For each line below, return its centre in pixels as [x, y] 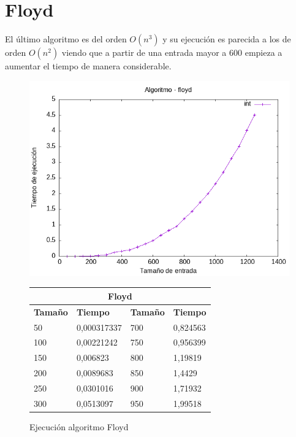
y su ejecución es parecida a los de [227, 39]
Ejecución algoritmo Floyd [79, 426]
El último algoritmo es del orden [66, 39]
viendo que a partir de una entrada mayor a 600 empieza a [172, 52]
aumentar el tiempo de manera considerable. [88, 66]
